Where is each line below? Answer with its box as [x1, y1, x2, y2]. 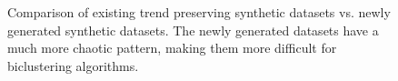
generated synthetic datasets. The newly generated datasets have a [7, 20, 379, 39]
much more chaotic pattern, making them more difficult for [7, 38, 337, 57]
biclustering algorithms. [7, 56, 139, 75]
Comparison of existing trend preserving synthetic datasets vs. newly [7, 3, 391, 21]
